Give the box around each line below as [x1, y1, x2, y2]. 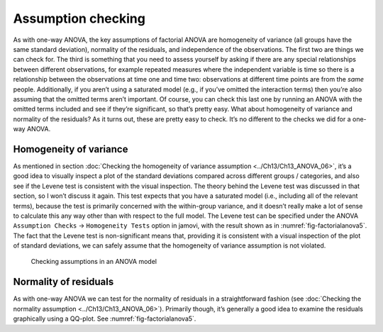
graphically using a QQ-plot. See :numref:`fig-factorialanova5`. [13, 314, 196, 323]
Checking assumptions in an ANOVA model [30, 258, 157, 266]
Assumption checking [13, 11, 145, 26]
